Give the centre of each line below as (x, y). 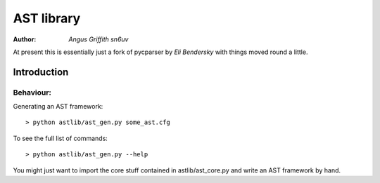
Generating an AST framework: (58, 107)
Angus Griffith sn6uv (99, 39)
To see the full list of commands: (61, 138)
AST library (47, 18)
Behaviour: (32, 93)
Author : (25, 39)
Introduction (41, 72)
